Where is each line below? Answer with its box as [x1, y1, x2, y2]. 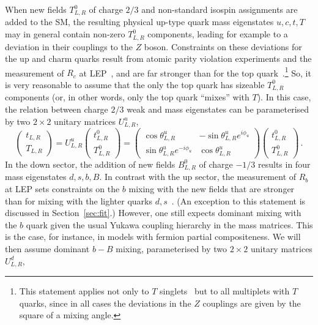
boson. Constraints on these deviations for [144, 40, 302, 53]
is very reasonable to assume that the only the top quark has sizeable [5, 78, 265, 91]
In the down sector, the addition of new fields [5, 157, 176, 170]
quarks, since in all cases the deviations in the [19, 296, 191, 309]
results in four [258, 157, 311, 170]
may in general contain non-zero [5, 28, 125, 40]
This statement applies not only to [19, 285, 149, 297]
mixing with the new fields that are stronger [128, 182, 295, 195]
